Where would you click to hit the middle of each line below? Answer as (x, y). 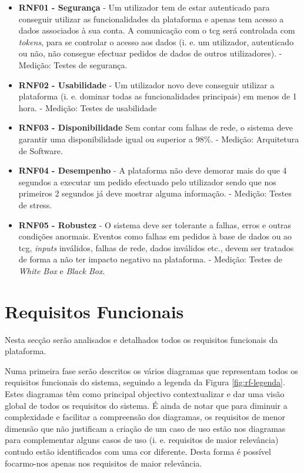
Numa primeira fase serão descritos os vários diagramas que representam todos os (151, 370)
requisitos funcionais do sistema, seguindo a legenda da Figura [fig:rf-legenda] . (145, 382)
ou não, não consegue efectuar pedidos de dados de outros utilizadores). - (150, 53)
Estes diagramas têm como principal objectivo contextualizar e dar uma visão (145, 393)
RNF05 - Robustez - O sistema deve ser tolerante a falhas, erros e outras (155, 224)
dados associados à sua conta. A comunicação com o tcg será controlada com (157, 30)
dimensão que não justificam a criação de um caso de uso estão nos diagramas (145, 428)
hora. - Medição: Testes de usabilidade (88, 107)
